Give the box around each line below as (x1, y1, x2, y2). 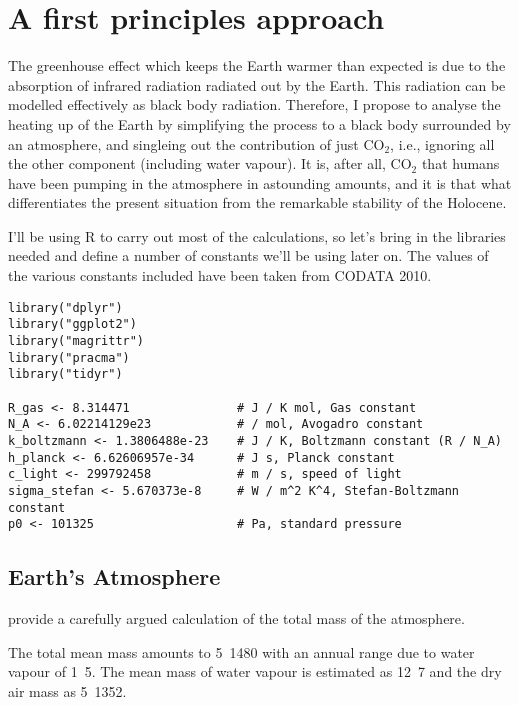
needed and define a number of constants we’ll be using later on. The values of (8, 245, 489, 266)
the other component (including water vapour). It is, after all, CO (8, 153, 412, 174)
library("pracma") (8, 350, 130, 365)
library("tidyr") (8, 367, 123, 382)
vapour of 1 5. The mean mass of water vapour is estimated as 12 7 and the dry (8, 661, 502, 682)
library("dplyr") (8, 300, 123, 315)
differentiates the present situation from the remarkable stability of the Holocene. (8, 192, 507, 213)
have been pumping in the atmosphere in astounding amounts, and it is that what (8, 172, 512, 193)
